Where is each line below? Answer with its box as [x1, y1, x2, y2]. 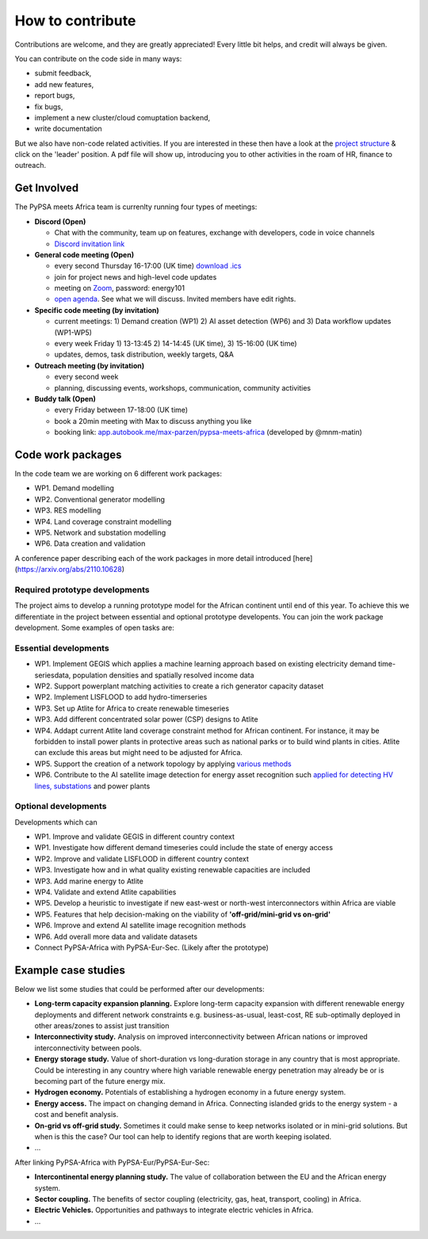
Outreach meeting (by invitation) [34, 360, 145, 370]
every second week [54, 372, 119, 382]
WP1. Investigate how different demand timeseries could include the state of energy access [34, 843, 333, 852]
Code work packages [14, 448, 122, 461]
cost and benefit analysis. [34, 1110, 119, 1119]
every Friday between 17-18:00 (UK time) [54, 405, 189, 415]
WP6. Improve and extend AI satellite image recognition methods [34, 921, 246, 930]
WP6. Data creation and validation [34, 539, 146, 548]
